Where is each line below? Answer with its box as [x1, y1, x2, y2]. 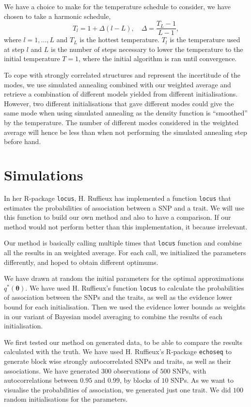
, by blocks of [119, 375, 159, 385]
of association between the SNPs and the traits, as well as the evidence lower [4, 292, 233, 302]
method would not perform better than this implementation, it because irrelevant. [4, 221, 248, 231]
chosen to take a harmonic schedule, [4, 11, 111, 21]
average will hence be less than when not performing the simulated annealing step [4, 127, 247, 137]
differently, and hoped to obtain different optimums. [4, 257, 158, 267]
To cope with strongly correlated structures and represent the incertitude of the [4, 70, 240, 80]
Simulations [4, 164, 83, 184]
